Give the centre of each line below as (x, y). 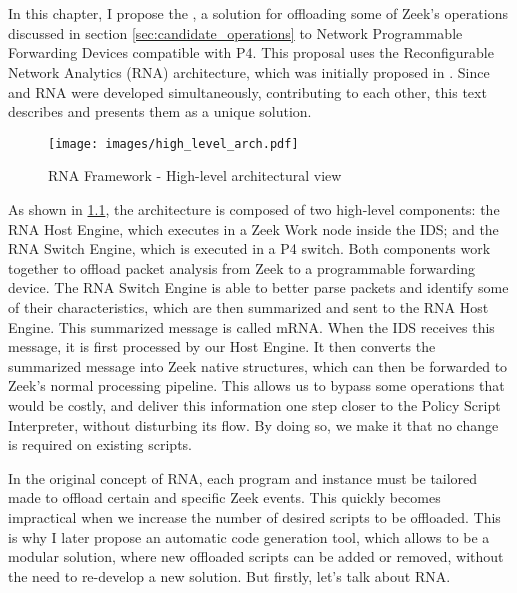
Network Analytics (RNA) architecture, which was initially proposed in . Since (249, 71)
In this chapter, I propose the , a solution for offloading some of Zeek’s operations (258, 13)
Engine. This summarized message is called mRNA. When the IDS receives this (251, 326)
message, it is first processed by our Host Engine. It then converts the (222, 346)
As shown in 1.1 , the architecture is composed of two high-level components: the (254, 209)
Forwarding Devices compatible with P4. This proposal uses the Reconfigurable (251, 52)
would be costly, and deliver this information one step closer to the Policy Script (254, 404)
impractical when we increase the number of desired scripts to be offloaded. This (254, 516)
